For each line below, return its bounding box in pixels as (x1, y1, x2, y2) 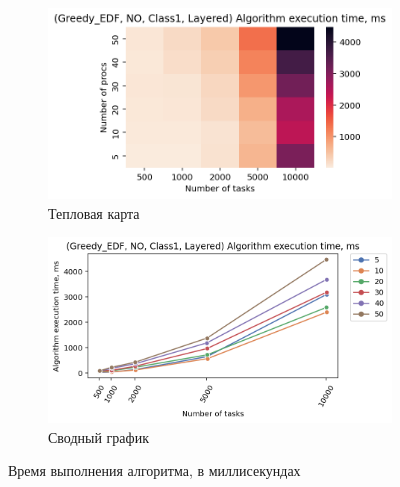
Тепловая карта (48, 202, 140, 223)
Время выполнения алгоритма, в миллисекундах (8, 460, 301, 481)
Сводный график (48, 426, 149, 447)
